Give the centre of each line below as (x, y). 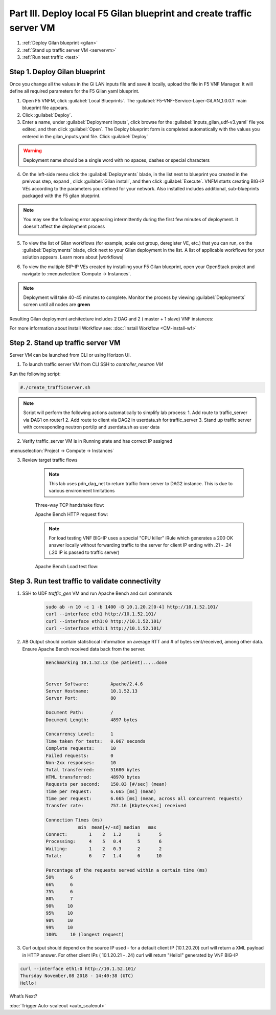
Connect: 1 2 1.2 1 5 (104, 834)
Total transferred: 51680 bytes (93, 770)
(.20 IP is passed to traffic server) (84, 552)
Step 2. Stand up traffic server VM (65, 343)
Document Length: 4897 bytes (92, 720)
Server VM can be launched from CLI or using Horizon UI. (70, 355)
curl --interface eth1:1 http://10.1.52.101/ (104, 629)
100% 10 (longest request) (85, 935)
